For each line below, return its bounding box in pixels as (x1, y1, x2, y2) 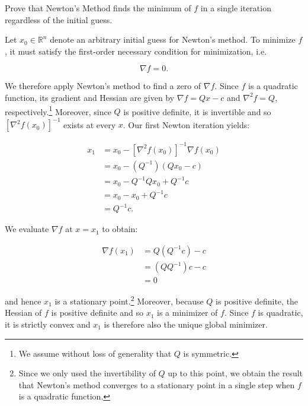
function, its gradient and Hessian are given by (5, 91, 175, 103)
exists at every (63, 118, 116, 131)
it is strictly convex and (5, 318, 91, 330)
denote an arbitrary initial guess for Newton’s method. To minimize (50, 33, 296, 46)
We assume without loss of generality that (18, 347, 172, 359)
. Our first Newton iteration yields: (123, 118, 250, 131)
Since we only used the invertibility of (18, 367, 156, 379)
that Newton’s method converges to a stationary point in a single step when (18, 378, 295, 391)
